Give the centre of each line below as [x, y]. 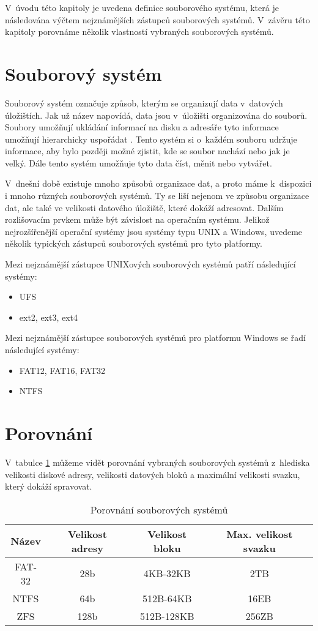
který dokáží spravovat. [49, 486]
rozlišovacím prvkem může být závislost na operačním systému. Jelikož [137, 219]
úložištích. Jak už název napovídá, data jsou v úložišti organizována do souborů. [156, 115]
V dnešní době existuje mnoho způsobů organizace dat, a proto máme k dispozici [158, 183]
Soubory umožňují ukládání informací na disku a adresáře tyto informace [142, 127]
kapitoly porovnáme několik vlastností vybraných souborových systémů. [139, 32]
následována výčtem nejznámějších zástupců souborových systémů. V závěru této [157, 19]
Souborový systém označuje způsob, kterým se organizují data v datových [144, 103]
